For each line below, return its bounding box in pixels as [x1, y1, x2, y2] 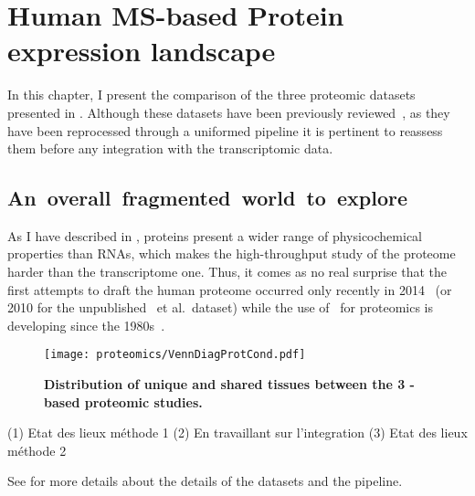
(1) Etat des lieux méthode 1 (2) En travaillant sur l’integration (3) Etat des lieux [7, 423, 468, 442]
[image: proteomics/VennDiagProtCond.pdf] [44, 348, 306, 362]
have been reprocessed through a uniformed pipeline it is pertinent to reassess [7, 121, 443, 140]
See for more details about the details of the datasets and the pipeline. [7, 471, 403, 491]
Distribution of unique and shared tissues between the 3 [44, 375, 406, 394]
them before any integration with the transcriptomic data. [7, 139, 333, 158]
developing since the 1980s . [7, 315, 165, 334]
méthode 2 [7, 440, 67, 459]
